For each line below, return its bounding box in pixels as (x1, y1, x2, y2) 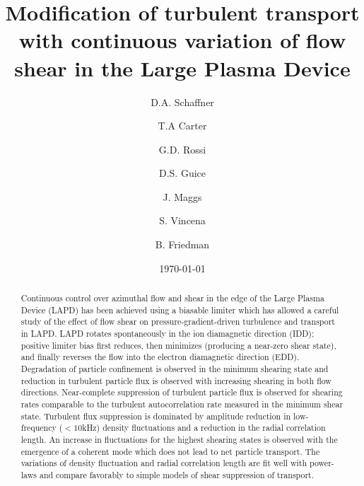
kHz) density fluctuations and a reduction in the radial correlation (82, 422, 326, 434)
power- (310, 457, 334, 469)
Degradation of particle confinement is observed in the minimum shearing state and (20, 362, 329, 374)
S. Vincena (159, 213, 206, 228)
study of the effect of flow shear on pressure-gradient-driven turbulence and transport (20, 316, 335, 328)
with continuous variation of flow (18, 25, 346, 54)
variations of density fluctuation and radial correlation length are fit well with (20, 457, 307, 469)
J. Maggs (163, 189, 202, 204)
